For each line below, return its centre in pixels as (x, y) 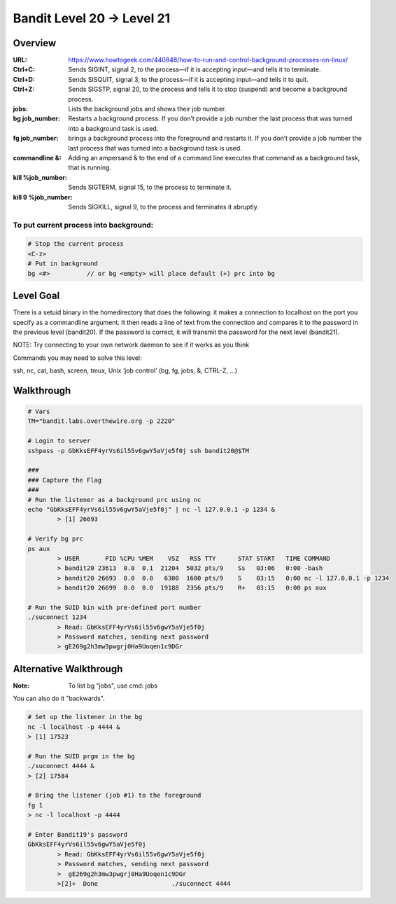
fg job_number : (36, 138)
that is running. (90, 167)
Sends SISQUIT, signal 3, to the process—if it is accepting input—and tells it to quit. (188, 79)
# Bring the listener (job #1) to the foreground (114, 795)
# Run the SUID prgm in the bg (82, 756)
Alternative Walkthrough (68, 669)
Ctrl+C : (24, 69)
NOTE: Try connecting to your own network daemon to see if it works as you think (131, 345)
